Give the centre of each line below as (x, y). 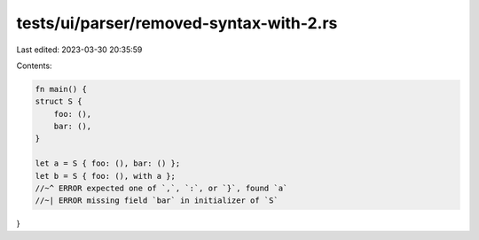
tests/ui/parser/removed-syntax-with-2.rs (177, 23)
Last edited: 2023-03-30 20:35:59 (79, 50)
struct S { (59, 101)
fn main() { (61, 89)
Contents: (34, 66)
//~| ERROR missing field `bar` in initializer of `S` (157, 201)
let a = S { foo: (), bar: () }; (108, 163)
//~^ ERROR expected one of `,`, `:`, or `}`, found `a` (161, 189)
